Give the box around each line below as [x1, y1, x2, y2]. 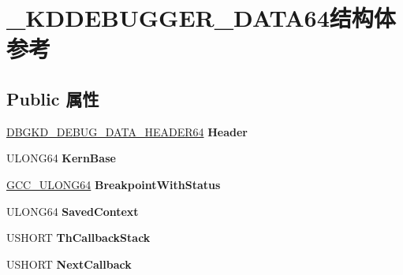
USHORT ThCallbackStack [6, 229, 151, 246]
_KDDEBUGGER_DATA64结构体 [6, 2, 396, 34]
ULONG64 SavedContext [6, 203, 139, 219]
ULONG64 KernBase [6, 150, 116, 166]
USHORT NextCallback [6, 255, 132, 272]
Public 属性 [6, 86, 99, 110]
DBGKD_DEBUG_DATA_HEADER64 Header [6, 123, 248, 139]
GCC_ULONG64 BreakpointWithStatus [6, 176, 221, 192]
